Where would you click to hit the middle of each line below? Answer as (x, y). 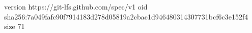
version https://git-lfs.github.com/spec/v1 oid (76, 6)
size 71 (15, 26)
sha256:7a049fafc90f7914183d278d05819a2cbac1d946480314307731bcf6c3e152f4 (126, 16)
